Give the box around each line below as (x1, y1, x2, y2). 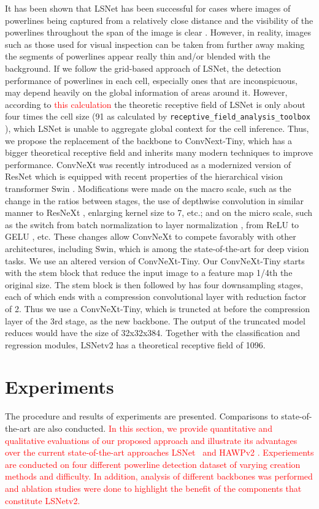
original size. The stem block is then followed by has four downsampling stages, (5, 278, 303, 291)
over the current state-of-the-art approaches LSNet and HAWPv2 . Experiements (5, 446, 314, 459)
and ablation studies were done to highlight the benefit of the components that (5, 481, 302, 494)
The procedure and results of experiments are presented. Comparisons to (5, 410, 279, 423)
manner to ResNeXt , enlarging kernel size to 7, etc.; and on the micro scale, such (5, 206, 313, 219)
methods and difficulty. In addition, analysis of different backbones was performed (5, 470, 313, 483)
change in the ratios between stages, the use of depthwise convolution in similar (5, 194, 304, 207)
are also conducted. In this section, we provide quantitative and (33, 422, 272, 434)
